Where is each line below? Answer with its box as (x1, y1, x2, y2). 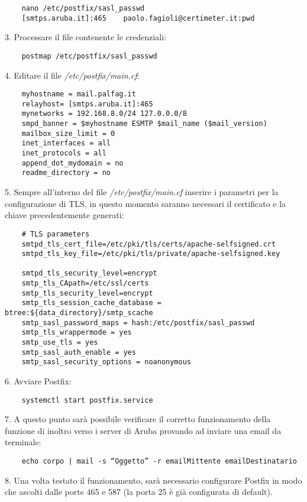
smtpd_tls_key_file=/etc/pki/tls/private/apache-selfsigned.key (21, 250, 280, 258)
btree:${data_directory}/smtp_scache (5, 309, 153, 318)
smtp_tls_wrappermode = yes (21, 328, 132, 337)
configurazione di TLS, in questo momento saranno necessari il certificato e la (5, 197, 286, 209)
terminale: (5, 436, 41, 448)
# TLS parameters (21, 229, 90, 238)
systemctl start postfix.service (21, 396, 153, 404)
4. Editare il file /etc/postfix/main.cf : (5, 69, 140, 81)
